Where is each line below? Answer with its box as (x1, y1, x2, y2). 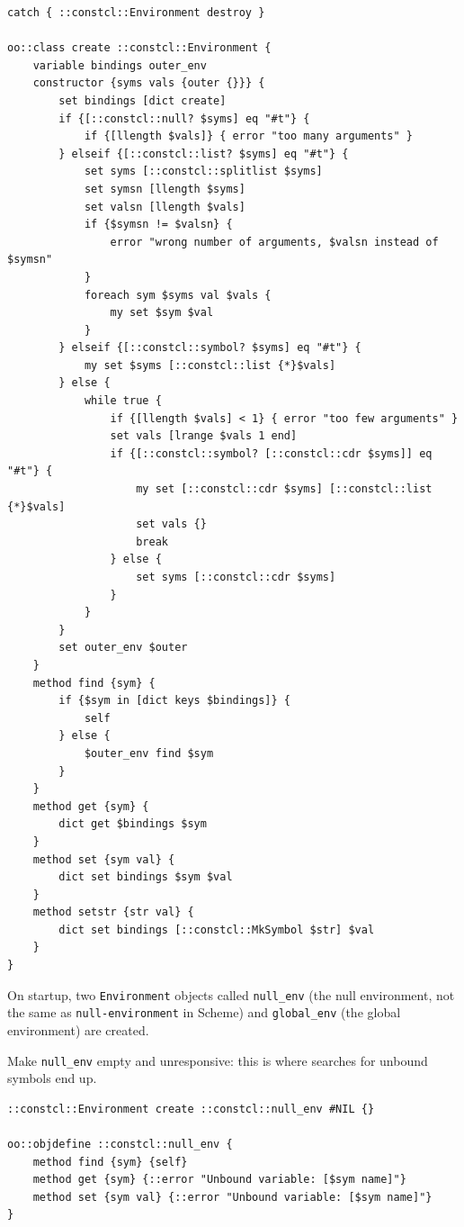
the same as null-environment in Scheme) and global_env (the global (7, 1003, 401, 1022)
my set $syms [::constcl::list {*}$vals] (84, 358, 336, 372)
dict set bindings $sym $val (58, 871, 233, 884)
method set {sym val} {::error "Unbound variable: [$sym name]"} (32, 1190, 433, 1204)
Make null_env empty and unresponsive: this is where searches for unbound (7, 1051, 428, 1069)
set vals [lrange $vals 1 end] (110, 429, 298, 443)
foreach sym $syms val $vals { (84, 288, 272, 302)
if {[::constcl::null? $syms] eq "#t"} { (58, 112, 310, 125)
